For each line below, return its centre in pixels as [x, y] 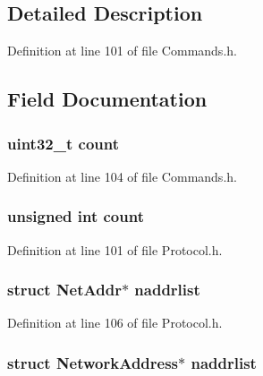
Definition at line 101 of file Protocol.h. [115, 249]
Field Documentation [107, 99]
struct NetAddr [64, 290]
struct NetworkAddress [93, 362]
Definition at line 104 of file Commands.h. [122, 176]
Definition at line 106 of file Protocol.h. [115, 323]
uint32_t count [63, 143]
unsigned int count [76, 216]
